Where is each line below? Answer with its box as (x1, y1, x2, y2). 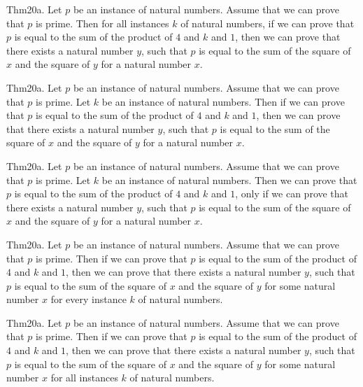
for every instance (50, 292, 127, 307)
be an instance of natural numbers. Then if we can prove (101, 94, 345, 108)
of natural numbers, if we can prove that (180, 15, 355, 30)
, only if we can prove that (235, 186, 349, 201)
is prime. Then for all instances (36, 15, 169, 30)
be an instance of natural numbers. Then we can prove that (101, 172, 357, 187)
